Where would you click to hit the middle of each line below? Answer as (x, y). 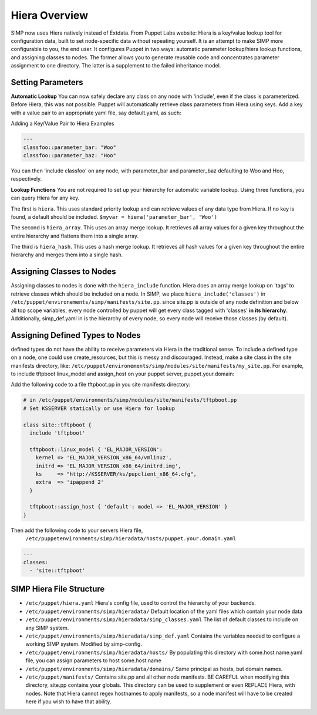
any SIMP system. (47, 628)
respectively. (26, 179)
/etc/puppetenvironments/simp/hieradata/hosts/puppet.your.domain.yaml (131, 539)
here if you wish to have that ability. (68, 702)
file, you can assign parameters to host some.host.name (93, 660)
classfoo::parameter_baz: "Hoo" (70, 155)
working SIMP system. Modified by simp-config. (84, 644)
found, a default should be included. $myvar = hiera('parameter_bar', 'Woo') (114, 216)
